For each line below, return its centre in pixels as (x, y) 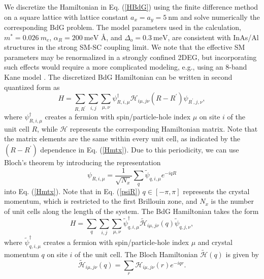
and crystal (215, 242)
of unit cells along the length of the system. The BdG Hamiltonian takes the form (131, 211)
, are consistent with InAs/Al (213, 37)
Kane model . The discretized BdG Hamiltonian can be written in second (118, 77)
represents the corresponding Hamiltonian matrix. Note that (164, 128)
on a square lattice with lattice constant (66, 17)
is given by (242, 254)
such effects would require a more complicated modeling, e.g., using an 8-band (126, 67)
